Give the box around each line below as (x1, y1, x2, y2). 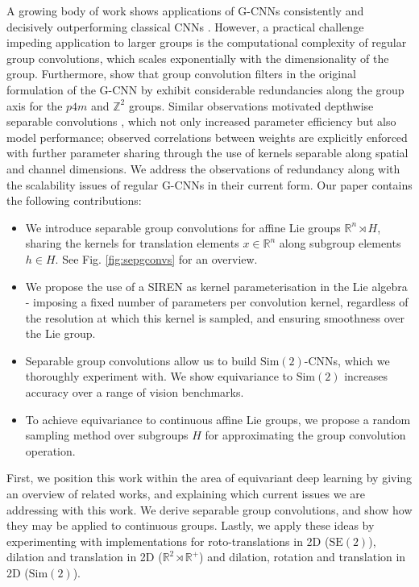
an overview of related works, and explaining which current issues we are (6, 485, 366, 502)
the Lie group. (25, 325, 96, 342)
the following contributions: (6, 192, 142, 209)
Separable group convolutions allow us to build (25, 352, 257, 368)
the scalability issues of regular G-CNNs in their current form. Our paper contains (6, 176, 413, 193)
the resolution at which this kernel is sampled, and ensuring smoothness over (25, 309, 404, 326)
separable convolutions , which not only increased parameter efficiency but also (6, 113, 396, 130)
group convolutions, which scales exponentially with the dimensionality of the (6, 49, 389, 66)
